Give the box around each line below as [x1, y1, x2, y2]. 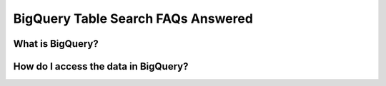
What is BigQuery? [13, 38, 99, 50]
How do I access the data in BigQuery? [13, 60, 189, 72]
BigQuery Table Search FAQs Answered [13, 11, 254, 26]
